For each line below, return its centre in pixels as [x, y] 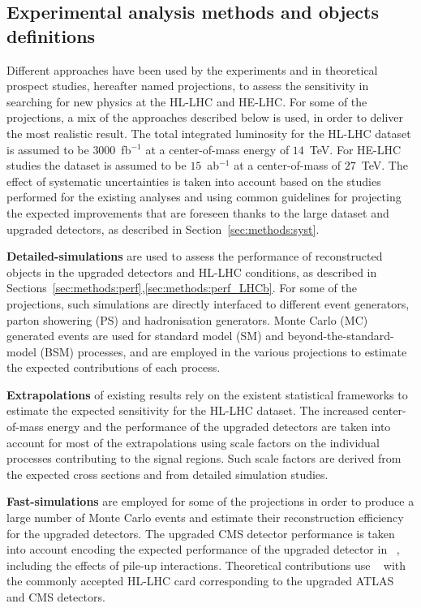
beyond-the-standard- [341, 336]
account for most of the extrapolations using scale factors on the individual [193, 442]
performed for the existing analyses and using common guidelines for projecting [204, 197]
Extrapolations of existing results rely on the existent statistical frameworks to [207, 394]
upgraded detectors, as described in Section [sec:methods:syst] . [163, 229]
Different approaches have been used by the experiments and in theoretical [192, 69]
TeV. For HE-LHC [355, 149]
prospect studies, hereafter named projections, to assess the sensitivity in [188, 86]
